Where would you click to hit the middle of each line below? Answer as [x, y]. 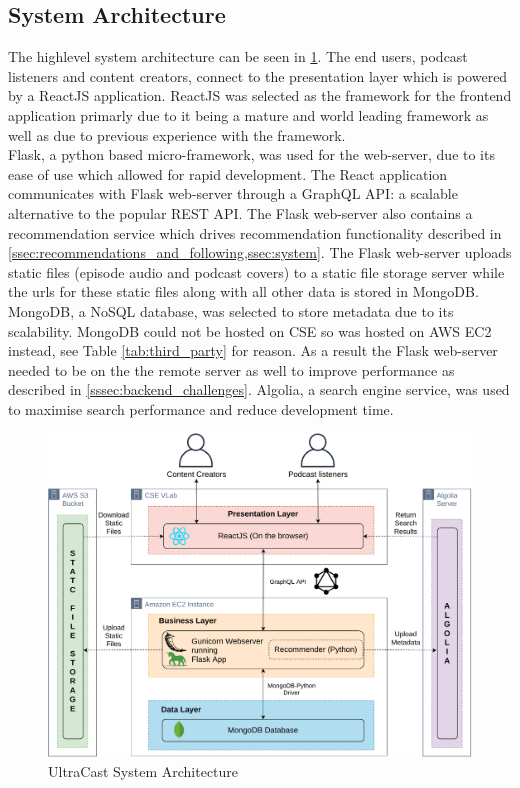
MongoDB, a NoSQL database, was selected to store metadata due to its [231, 310]
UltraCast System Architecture [143, 771]
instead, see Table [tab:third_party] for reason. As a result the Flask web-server [253, 350]
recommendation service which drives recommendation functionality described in [255, 232]
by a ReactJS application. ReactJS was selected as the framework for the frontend [260, 95]
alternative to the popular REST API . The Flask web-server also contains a [240, 212]
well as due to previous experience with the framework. [177, 134]
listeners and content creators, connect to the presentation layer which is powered [258, 75]
